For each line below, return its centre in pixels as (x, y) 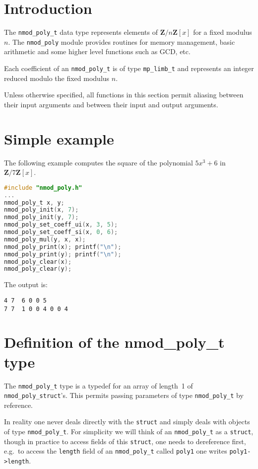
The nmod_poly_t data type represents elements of (81, 32)
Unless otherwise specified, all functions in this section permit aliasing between (124, 95)
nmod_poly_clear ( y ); (38, 269)
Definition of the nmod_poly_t (114, 342)
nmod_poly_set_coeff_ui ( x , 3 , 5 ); (61, 225)
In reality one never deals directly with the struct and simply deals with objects (127, 422)
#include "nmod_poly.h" (43, 188)
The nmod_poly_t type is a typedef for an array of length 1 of (98, 385)
